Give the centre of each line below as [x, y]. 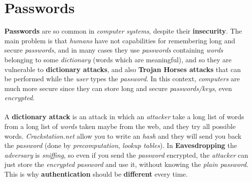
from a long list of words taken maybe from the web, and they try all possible [120, 126]
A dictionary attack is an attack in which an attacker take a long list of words [124, 117]
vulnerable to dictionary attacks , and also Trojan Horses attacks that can [123, 69]
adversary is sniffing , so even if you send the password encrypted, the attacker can [126, 155]
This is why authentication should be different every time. [96, 174]
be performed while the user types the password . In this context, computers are [122, 79]
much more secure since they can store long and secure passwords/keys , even [118, 88]
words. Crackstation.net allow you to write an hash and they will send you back [123, 136]
